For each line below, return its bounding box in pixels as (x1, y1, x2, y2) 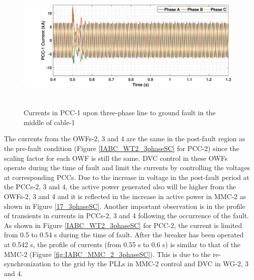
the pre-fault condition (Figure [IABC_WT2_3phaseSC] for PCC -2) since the (4, 143, 239, 153)
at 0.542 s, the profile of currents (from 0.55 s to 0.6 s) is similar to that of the (4, 239, 241, 249)
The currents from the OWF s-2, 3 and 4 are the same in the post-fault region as (4, 133, 245, 144)
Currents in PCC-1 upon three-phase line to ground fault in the (24, 107, 216, 118)
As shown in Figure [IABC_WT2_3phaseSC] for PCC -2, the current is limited (4, 220, 242, 230)
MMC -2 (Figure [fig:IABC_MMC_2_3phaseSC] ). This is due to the (4, 249, 211, 259)
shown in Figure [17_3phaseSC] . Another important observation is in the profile (4, 201, 246, 211)
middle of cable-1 (24, 117, 75, 127)
